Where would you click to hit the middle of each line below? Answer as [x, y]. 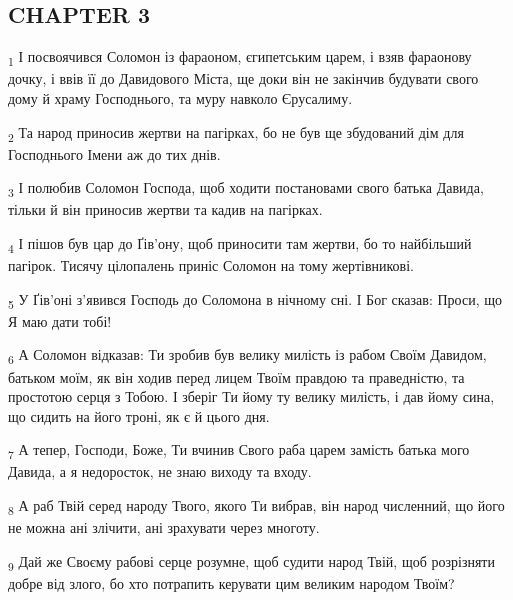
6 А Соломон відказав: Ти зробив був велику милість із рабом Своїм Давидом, [247, 356]
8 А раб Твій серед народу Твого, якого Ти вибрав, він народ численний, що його [256, 506]
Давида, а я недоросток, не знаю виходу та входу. [160, 471]
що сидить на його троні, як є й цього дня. [139, 415]
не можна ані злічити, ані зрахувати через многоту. [164, 527]
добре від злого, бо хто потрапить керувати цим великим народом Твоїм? [231, 582]
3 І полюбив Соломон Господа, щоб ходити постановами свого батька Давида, [246, 189]
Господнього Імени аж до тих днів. [114, 153]
